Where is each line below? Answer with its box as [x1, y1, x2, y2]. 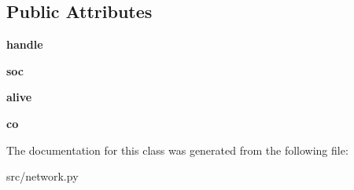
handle [6, 36, 43, 53]
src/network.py [6, 168, 79, 185]
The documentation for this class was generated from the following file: [6, 141, 348, 158]
